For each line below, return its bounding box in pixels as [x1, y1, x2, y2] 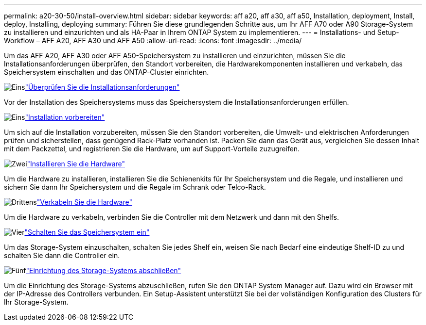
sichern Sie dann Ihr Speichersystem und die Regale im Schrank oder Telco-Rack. [4, 183, 266, 191]
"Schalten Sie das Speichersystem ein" [24, 228, 150, 236]
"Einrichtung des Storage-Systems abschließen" [26, 266, 181, 275]
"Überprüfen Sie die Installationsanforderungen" [25, 83, 180, 91]
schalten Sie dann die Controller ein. [4, 251, 120, 260]
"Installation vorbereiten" [25, 113, 105, 121]
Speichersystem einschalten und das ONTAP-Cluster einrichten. [4, 68, 209, 76]
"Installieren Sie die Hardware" [27, 160, 125, 168]
